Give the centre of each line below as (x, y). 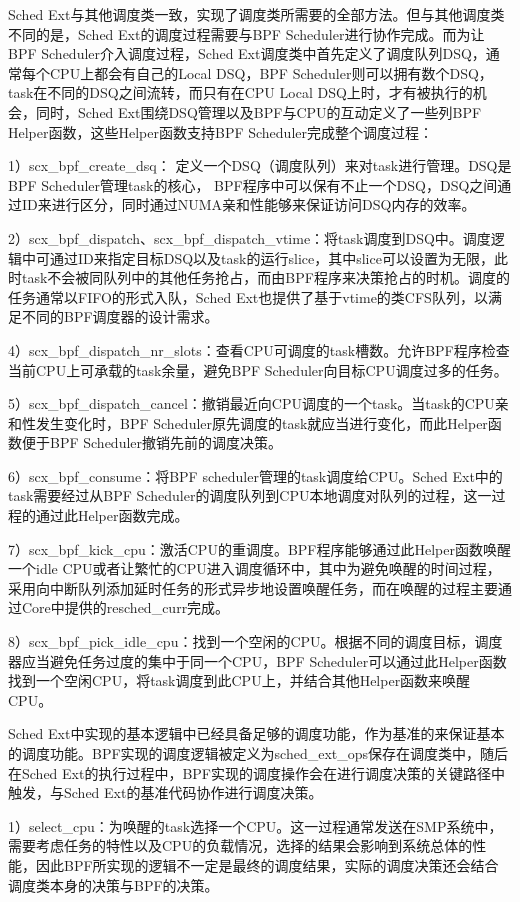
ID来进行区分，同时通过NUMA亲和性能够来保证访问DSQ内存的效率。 (248, 204)
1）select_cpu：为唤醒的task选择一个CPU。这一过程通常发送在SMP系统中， (255, 825)
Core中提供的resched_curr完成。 (125, 607)
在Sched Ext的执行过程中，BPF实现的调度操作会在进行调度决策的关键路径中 (257, 772)
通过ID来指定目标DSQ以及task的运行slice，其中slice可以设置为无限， (271, 257)
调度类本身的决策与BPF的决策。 (113, 884)
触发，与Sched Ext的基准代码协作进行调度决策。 (165, 792)
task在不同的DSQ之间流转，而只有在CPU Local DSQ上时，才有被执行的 (240, 92)
